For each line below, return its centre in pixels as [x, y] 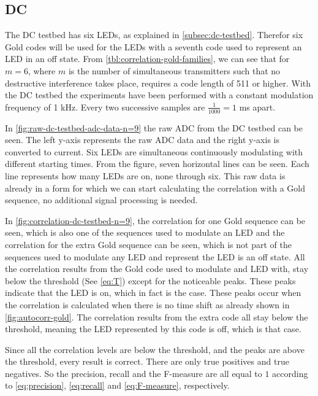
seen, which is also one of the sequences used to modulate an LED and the [145, 232]
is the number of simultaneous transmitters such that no [174, 70]
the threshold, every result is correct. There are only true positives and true [147, 361]
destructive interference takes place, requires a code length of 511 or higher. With [158, 83]
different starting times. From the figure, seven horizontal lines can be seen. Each [157, 164]
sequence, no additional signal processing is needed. [101, 200]
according [290, 373]
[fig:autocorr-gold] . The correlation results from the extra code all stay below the [157, 316]
